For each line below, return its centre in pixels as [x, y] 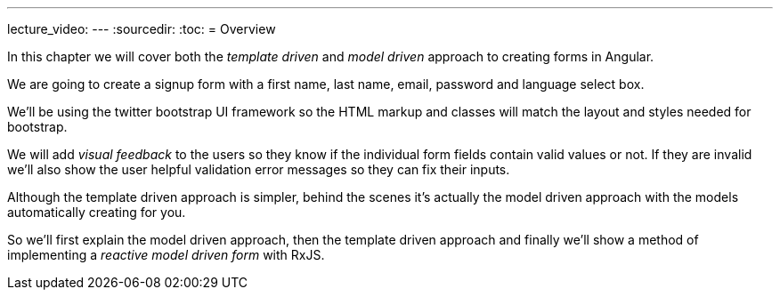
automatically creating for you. [97, 212]
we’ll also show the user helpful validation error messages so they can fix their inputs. [259, 169]
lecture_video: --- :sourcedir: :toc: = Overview [142, 29]
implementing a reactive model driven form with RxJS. [166, 255]
